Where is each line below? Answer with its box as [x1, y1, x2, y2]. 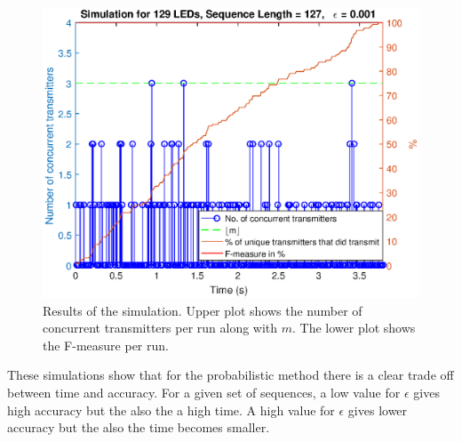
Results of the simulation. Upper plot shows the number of [43, 301, 362, 319]
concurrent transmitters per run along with [43, 318, 278, 337]
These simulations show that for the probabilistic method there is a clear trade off [7, 366, 454, 384]
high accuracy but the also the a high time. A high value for [7, 400, 335, 419]
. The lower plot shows [292, 318, 416, 337]
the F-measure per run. [43, 335, 169, 354]
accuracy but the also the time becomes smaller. [7, 418, 270, 437]
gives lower [347, 400, 408, 419]
